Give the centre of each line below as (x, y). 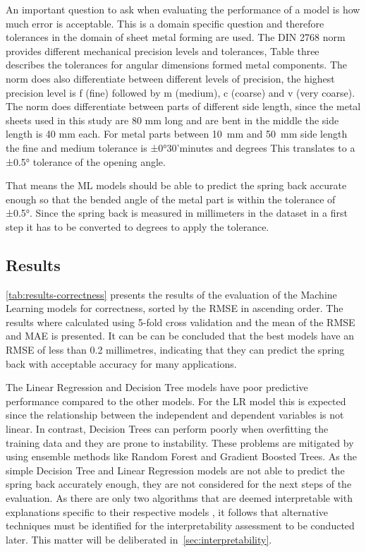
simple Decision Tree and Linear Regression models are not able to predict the (175, 470)
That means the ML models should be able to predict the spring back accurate (176, 185)
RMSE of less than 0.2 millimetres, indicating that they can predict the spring (175, 350)
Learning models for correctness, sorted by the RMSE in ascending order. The (175, 308)
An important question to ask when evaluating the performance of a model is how (183, 9)
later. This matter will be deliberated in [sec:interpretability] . (139, 539)
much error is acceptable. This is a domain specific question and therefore (165, 23)
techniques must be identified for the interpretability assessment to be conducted (180, 526)
